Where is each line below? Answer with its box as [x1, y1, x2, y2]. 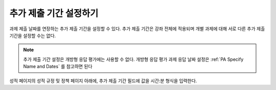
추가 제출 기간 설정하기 [9, 8, 99, 19]
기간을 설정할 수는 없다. [9, 32, 56, 38]
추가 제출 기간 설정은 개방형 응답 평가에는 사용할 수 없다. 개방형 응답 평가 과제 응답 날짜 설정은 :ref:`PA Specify [23, 56, 244, 62]
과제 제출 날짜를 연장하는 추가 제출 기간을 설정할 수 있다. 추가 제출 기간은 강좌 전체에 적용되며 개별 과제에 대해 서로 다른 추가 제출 [9, 26, 265, 32]
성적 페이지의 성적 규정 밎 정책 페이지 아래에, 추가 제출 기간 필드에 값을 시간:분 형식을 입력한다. [9, 77, 197, 84]
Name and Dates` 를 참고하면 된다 [23, 63, 93, 70]
